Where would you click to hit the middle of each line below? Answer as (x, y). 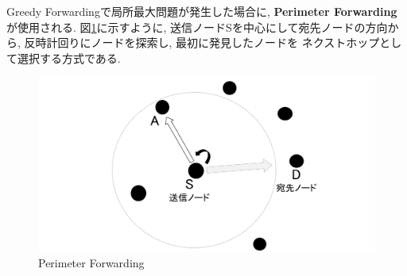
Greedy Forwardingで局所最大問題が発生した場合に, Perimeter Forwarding (202, 11)
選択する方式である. (69, 57)
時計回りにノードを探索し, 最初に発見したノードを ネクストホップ (207, 42)
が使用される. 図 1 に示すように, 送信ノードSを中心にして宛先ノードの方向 (197, 27)
